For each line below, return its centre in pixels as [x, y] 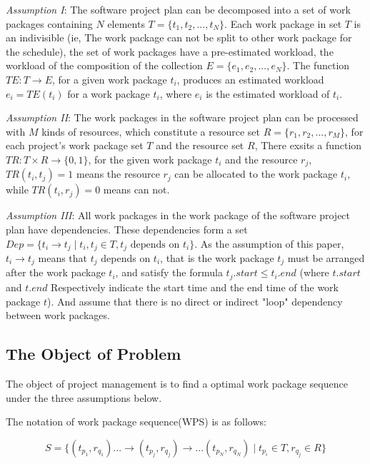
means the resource [118, 174]
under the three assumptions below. [84, 397]
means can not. [136, 190]
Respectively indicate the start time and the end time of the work [195, 287]
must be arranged [326, 258]
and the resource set [200, 145]
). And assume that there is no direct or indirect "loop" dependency [195, 301]
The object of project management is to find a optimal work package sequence [177, 383]
